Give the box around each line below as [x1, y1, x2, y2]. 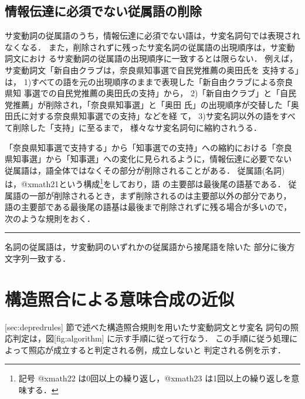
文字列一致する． [5, 252, 70, 264]
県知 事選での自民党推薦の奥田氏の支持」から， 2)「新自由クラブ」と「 [5, 87, 280, 99]
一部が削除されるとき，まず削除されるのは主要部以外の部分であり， [29, 189, 292, 201]
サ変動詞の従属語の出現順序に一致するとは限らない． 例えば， [56, 52, 298, 65]
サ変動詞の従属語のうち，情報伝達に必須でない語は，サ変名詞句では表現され [5, 29, 300, 42]
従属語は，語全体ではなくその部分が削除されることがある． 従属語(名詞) [5, 164, 285, 176]
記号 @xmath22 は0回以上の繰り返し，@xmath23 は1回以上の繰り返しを [18, 372, 292, 384]
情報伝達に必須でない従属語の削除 [5, 2, 202, 20]
